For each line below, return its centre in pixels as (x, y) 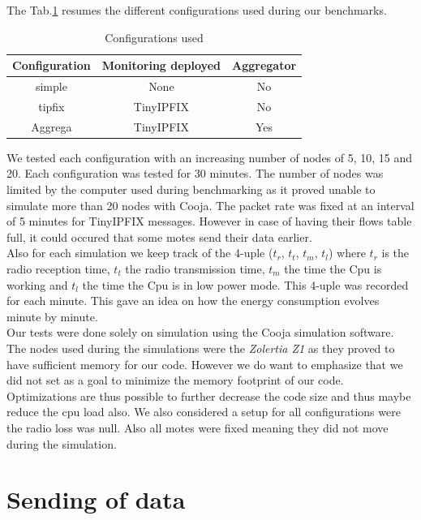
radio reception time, (58, 268)
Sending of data (96, 499)
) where (347, 253)
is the (395, 253)
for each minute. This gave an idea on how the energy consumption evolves (193, 301)
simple (51, 86)
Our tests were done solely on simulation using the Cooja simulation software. (200, 332)
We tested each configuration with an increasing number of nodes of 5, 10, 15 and (210, 157)
